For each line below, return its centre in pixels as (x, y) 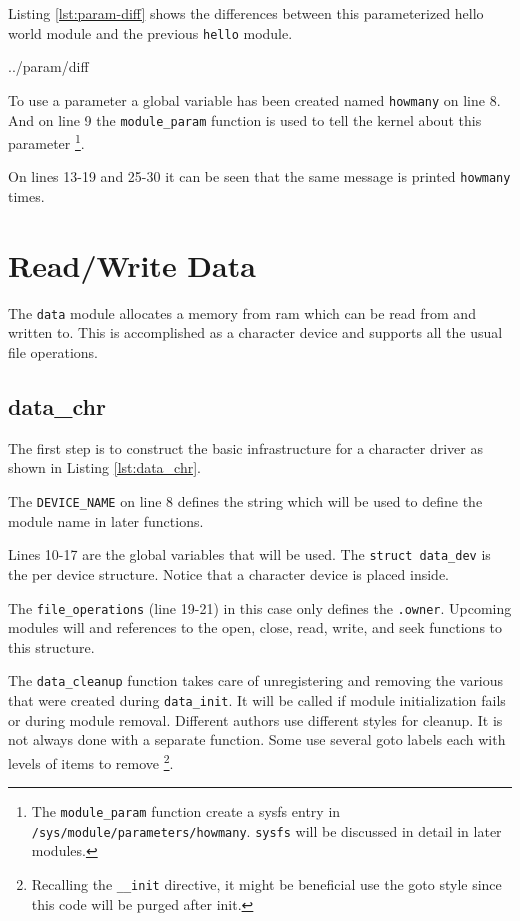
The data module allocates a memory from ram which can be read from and (242, 312)
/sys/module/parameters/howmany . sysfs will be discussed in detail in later (266, 830)
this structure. (51, 646)
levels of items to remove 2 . (91, 761)
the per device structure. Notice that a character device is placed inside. (228, 573)
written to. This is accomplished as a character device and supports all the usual (255, 332)
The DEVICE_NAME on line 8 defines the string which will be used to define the (245, 501)
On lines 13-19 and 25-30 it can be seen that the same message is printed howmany (259, 176)
